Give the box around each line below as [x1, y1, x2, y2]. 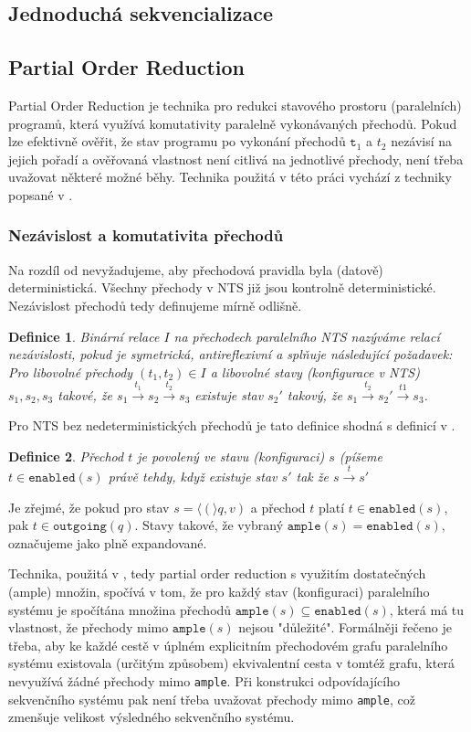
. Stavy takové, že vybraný [134, 515, 284, 535]
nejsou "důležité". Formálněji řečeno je [238, 618, 452, 637]
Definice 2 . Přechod [8, 446, 124, 465]
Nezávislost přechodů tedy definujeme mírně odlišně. [8, 295, 302, 314]
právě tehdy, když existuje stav [108, 467, 277, 486]
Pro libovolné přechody [8, 362, 133, 381]
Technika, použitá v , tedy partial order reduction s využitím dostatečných [8, 564, 426, 583]
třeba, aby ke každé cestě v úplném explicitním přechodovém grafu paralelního [8, 635, 448, 654]
